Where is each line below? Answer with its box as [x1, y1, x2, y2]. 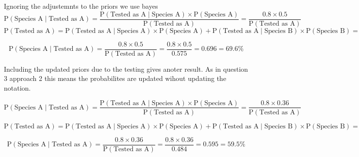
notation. [4, 82, 31, 93]
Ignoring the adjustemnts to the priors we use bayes [4, 1, 158, 11]
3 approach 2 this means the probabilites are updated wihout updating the [4, 73, 227, 83]
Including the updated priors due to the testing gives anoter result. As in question [4, 63, 248, 74]
